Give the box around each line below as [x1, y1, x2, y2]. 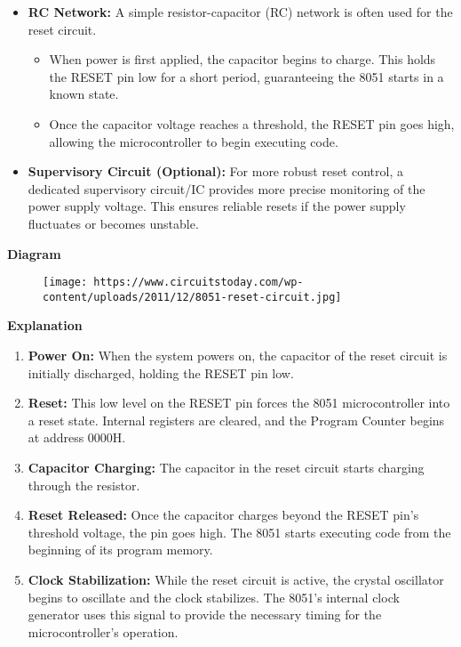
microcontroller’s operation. [28, 622, 179, 641]
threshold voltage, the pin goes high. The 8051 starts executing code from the [28, 522, 451, 541]
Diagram [7, 244, 61, 263]
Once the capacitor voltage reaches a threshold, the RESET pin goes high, [49, 114, 455, 133]
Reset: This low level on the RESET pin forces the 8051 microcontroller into [28, 393, 450, 412]
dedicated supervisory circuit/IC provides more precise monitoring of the [28, 179, 425, 198]
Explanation [7, 316, 83, 335]
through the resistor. [28, 475, 140, 494]
